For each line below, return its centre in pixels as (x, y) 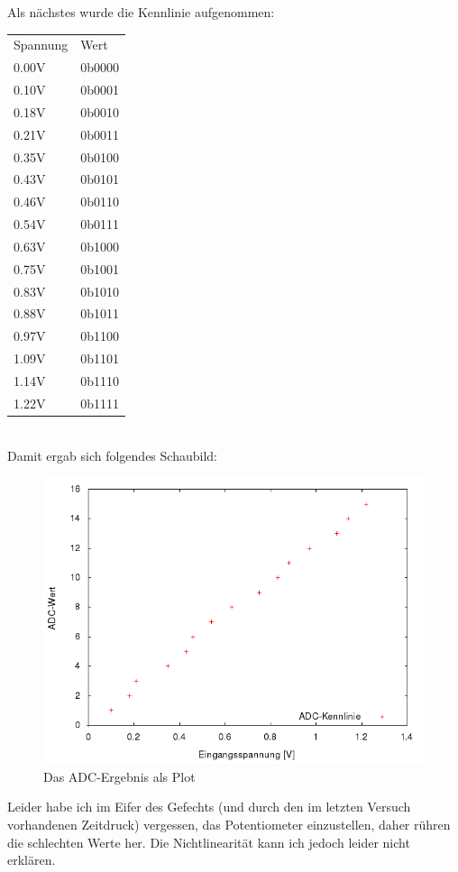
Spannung (41, 45)
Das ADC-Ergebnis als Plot (119, 776)
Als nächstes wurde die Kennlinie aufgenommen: (141, 12)
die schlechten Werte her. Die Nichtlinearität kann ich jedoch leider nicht (209, 842)
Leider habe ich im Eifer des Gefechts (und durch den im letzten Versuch (209, 807)
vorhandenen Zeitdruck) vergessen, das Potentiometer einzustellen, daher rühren (229, 824)
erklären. (32, 860)
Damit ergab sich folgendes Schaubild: (112, 455)
